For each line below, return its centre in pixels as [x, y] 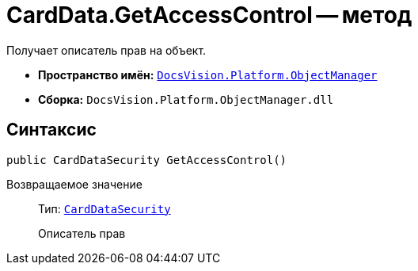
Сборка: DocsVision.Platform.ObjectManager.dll [186, 99]
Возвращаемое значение [74, 184]
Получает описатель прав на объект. [106, 50]
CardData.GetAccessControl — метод [209, 15]
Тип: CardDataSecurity [104, 208]
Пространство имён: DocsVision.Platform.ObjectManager [208, 74]
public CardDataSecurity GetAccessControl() [147, 160]
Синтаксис [51, 130]
